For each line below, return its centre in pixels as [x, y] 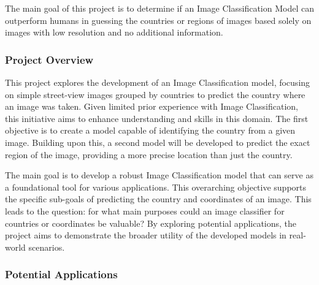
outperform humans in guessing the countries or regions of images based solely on [158, 20]
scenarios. [47, 247]
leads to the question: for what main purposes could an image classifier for [145, 211]
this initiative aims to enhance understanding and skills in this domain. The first [157, 118]
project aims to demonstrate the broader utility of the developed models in [146, 235]
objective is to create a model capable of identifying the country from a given [150, 130]
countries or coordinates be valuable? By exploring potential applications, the [151, 223]
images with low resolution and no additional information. [114, 32]
